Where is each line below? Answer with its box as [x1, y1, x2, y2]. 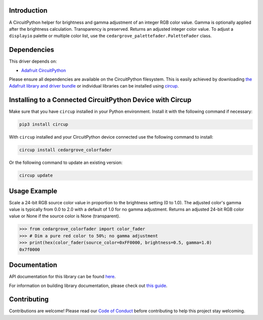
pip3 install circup [19, 122, 68, 127]
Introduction [9, 6, 48, 15]
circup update [19, 173, 53, 178]
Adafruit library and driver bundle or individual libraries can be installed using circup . [9, 83, 179, 89]
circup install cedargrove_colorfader [19, 147, 112, 153]
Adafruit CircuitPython [21, 67, 66, 73]
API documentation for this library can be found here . [9, 274, 116, 280]
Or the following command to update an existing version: [9, 160, 123, 165]
